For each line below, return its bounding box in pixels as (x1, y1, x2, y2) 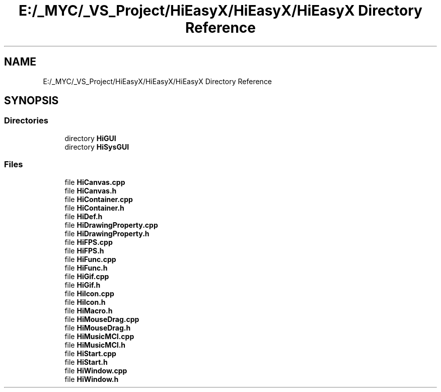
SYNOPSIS (4, 94, 59, 107)
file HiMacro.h (64, 306, 113, 315)
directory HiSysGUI (64, 142, 129, 151)
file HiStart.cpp (64, 349, 116, 358)
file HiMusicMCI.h (64, 340, 126, 349)
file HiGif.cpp (64, 272, 109, 281)
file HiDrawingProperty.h (64, 229, 150, 238)
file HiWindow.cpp (64, 366, 127, 375)
